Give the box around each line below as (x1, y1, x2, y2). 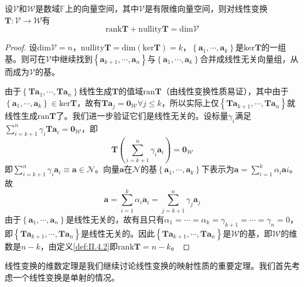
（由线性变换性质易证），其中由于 (161, 85, 289, 97)
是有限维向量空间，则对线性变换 (144, 2, 268, 14)
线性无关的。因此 (89, 227, 155, 239)
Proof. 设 (5, 41, 37, 53)
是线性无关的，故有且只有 (66, 213, 165, 225)
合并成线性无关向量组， (200, 52, 291, 64)
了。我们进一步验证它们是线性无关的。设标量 (56, 109, 228, 121)
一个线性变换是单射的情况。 (12, 271, 119, 283)
